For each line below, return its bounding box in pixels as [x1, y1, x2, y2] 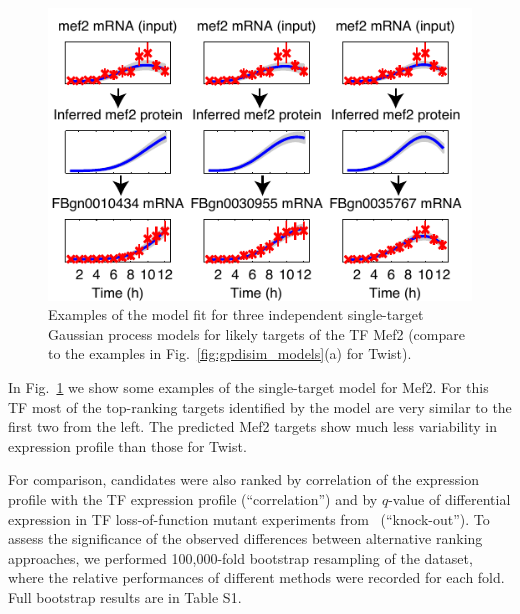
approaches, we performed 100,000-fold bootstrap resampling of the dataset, [8, 547, 473, 568]
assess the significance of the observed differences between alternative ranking [8, 528, 483, 549]
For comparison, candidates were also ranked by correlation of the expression [8, 469, 480, 490]
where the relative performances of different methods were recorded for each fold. [8, 567, 505, 588]
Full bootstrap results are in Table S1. [8, 587, 242, 607]
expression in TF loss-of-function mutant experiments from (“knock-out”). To [8, 508, 490, 529]
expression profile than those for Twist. [8, 435, 247, 456]
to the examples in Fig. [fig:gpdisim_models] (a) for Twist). [48, 343, 412, 364]
